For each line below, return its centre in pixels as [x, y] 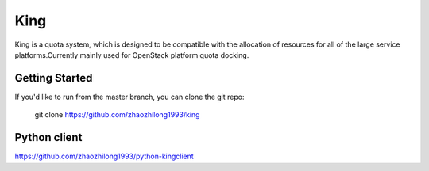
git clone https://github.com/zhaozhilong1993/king [117, 115]
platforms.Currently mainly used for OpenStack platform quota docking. [132, 55]
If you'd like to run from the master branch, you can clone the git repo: [129, 97]
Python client [48, 137]
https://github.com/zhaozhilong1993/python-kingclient [104, 156]
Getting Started [54, 78]
